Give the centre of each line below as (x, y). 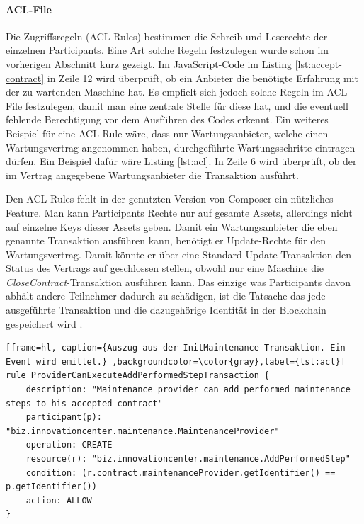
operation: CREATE (69, 445)
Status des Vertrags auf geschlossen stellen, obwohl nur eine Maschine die (165, 268)
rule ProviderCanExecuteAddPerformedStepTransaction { (138, 376)
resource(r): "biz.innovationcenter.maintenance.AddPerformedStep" (188, 459)
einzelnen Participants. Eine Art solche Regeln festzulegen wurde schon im (167, 50)
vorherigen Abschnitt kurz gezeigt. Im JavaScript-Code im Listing (149, 63)
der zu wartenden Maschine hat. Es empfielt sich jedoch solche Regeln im (165, 92)
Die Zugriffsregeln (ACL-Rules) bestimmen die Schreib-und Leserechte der (167, 36)
